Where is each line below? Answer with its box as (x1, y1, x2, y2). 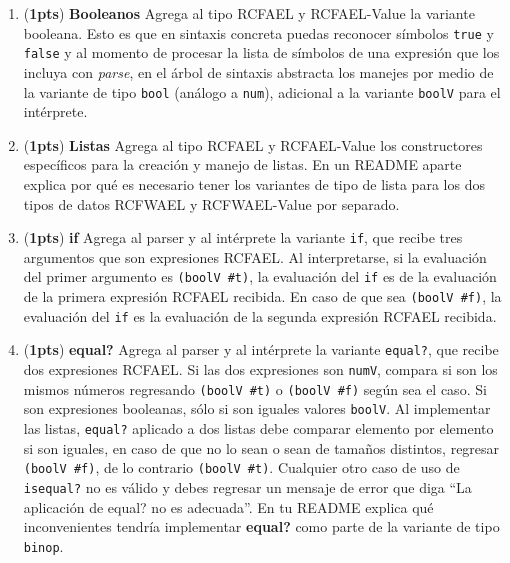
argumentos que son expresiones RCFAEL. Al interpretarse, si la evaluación (23, 246, 487, 267)
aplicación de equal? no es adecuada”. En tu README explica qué (23, 496, 434, 517)
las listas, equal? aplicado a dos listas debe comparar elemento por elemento (23, 417, 494, 438)
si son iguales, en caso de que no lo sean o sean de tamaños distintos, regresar (23, 437, 500, 458)
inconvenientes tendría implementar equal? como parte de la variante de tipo (23, 516, 500, 537)
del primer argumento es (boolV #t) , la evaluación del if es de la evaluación (23, 266, 497, 287)
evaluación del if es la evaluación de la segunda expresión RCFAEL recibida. (23, 305, 497, 326)
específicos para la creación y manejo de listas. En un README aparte (23, 154, 462, 175)
